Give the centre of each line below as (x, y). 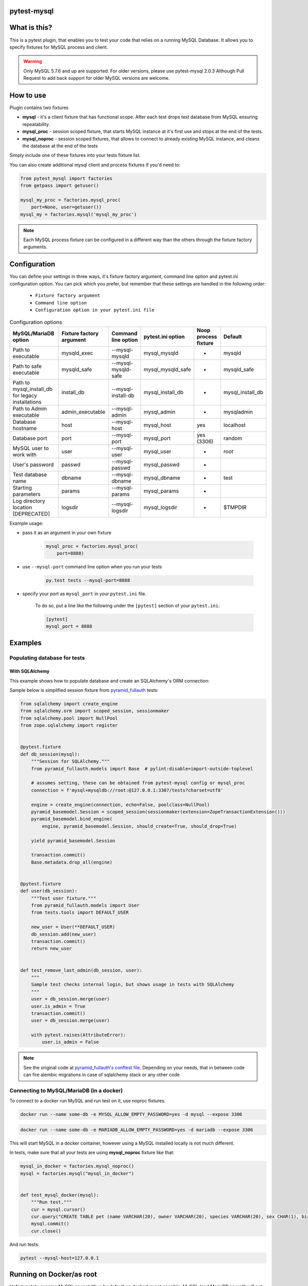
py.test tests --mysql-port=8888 (88, 581)
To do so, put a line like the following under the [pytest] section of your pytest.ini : (128, 605)
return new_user (51, 949)
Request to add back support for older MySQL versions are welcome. (97, 78)
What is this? (31, 28)
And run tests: (24, 1244)
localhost (235, 425)
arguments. (35, 247)
